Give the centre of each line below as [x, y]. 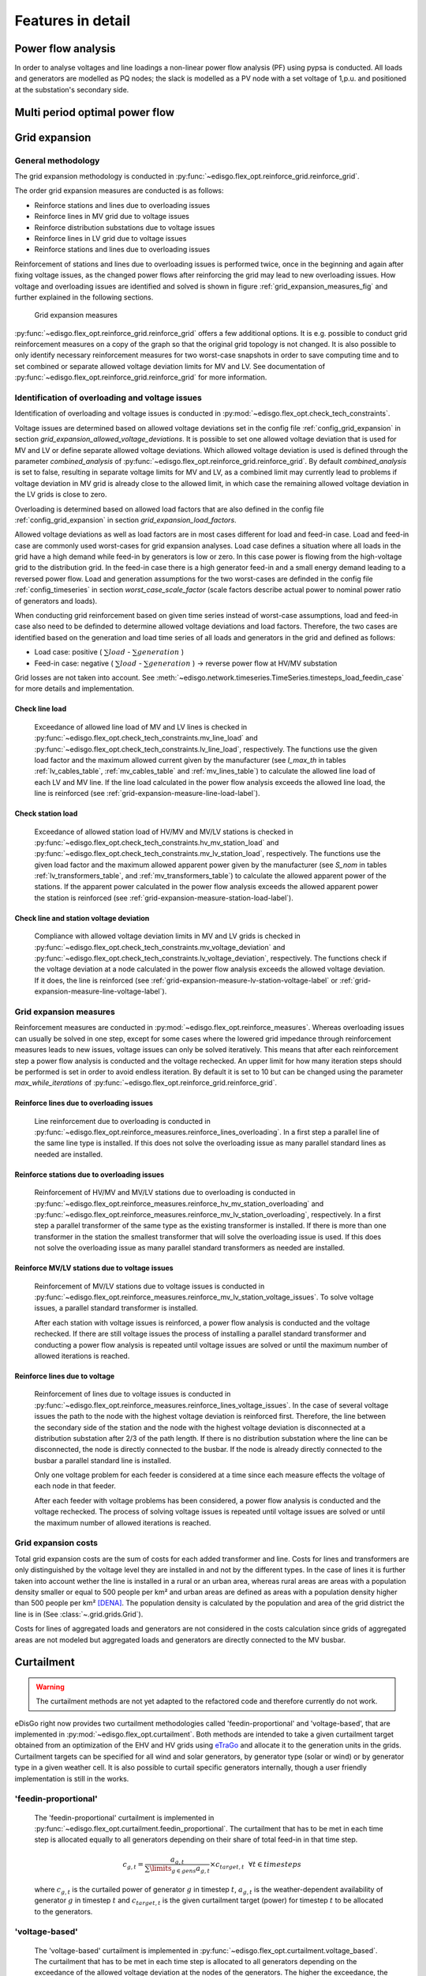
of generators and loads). [56, 601]
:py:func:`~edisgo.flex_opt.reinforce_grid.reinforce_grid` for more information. [141, 377]
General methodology [57, 160]
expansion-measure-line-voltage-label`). [101, 991]
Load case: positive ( [68, 652]
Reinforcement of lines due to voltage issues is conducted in [133, 1394]
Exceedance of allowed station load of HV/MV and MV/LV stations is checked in [164, 832]
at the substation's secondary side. [72, 89]
